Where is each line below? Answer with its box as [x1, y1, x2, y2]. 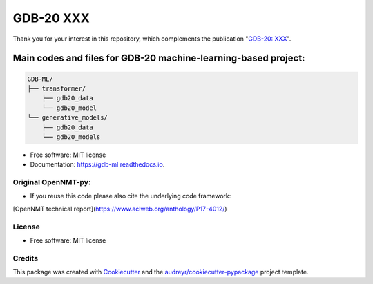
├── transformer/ [27, 84, 86, 93]
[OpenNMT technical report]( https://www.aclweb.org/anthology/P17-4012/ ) [12, 205, 227, 213]
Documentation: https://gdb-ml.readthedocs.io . [30, 160, 165, 169]
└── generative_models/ [27, 114, 108, 122]
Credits [12, 253, 38, 263]
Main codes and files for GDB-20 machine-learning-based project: [12, 53, 305, 64]
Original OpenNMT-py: [12, 178, 91, 187]
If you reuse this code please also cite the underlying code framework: [30, 192, 231, 200]
